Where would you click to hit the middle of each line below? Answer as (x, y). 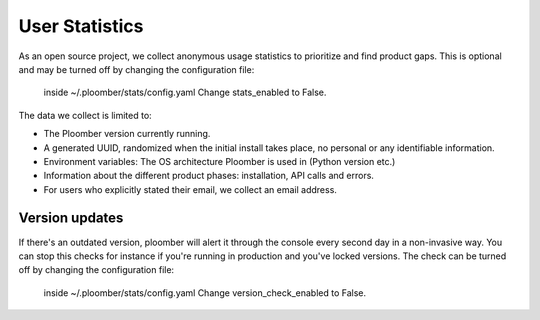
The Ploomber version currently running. (127, 134)
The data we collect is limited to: (85, 115)
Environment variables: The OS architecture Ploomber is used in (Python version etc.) (219, 161)
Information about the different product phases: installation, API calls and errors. (209, 176)
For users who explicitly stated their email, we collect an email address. (190, 189)
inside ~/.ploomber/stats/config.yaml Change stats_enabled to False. (185, 92)
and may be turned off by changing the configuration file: (136, 69)
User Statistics (81, 26)
